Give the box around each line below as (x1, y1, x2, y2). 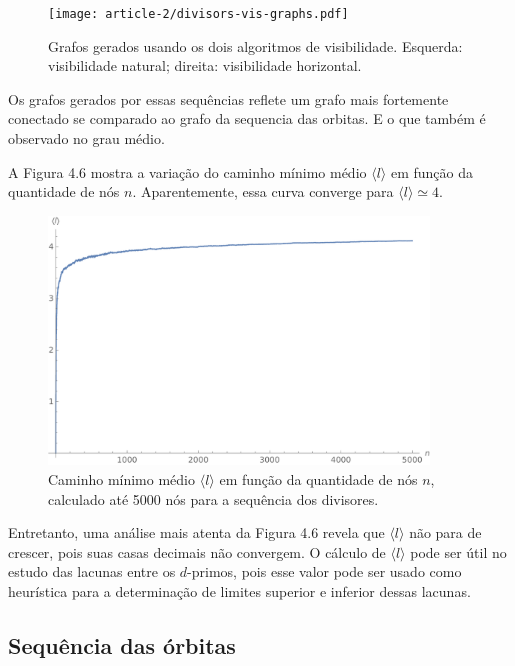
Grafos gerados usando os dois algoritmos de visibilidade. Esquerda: (48, 35, 463, 56)
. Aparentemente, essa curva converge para (132, 181, 394, 202)
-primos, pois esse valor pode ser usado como (187, 561, 462, 582)
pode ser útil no (410, 541, 507, 562)
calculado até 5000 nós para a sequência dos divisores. (48, 488, 379, 509)
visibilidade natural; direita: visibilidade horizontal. (48, 55, 362, 76)
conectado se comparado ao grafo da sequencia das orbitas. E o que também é (8, 108, 486, 129)
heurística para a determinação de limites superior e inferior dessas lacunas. (8, 581, 471, 602)
